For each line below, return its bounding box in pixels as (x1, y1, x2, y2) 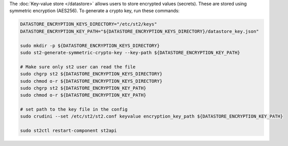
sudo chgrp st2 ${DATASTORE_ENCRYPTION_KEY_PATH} (20, 85, 147, 91)
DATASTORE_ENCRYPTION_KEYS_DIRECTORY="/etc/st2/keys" (20, 21, 157, 27)
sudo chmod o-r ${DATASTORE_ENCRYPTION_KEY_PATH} (20, 92, 147, 98)
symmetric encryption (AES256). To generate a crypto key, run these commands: (9, 8, 180, 14)
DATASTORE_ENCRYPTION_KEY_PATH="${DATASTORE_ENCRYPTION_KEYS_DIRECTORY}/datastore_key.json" (20, 28, 259, 34)
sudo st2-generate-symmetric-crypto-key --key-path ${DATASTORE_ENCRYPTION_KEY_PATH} (20, 50, 240, 55)
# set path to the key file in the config (20, 106, 128, 113)
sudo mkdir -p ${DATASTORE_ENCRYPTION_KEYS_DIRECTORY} (20, 43, 160, 48)
